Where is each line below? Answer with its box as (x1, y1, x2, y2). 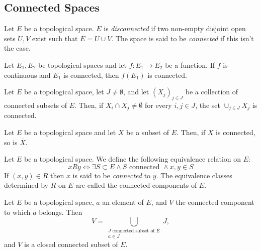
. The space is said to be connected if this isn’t (111, 33, 254, 43)
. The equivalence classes (156, 170, 232, 180)
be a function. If (165, 59, 215, 70)
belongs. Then (39, 206, 82, 217)
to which (4, 206, 31, 217)
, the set (195, 99, 220, 110)
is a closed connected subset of (24, 238, 118, 249)
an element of (102, 196, 144, 207)
